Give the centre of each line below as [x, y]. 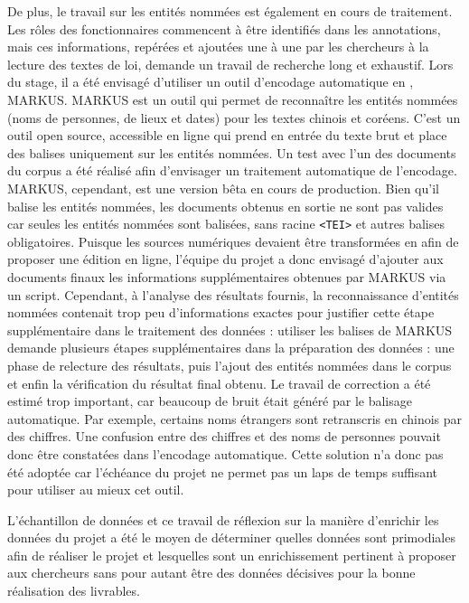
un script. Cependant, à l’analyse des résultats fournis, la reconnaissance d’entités [233, 294]
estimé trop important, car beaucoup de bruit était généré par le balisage [210, 401]
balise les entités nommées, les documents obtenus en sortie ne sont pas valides [225, 206]
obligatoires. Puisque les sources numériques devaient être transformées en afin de [233, 241]
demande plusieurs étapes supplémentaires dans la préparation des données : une [231, 348]
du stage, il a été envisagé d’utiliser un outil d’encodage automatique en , [211, 82]
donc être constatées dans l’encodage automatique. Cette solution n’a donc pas [225, 453]
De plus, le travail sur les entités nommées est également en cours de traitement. [230, 11]
